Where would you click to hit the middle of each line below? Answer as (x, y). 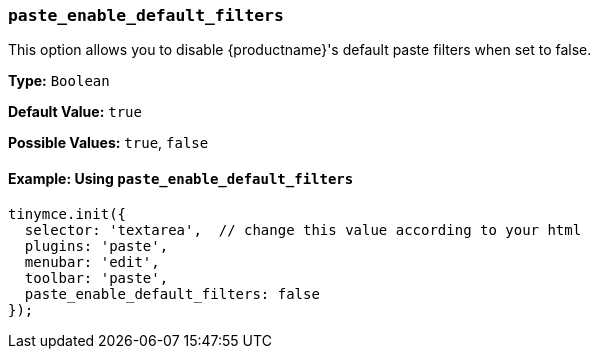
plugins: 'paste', (96, 245)
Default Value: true (75, 112)
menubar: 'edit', (92, 261)
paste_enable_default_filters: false (172, 293)
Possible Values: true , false (108, 143)
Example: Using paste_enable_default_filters (181, 178)
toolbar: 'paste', (96, 277)
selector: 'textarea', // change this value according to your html (303, 229)
